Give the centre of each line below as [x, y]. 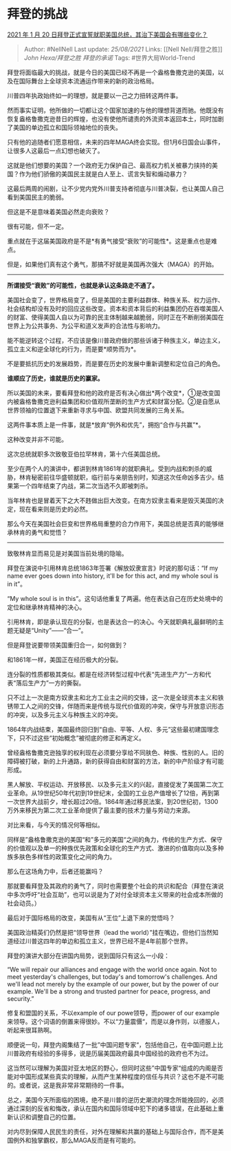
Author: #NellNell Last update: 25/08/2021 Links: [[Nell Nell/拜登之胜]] [123, 49]
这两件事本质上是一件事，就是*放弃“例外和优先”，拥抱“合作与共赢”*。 [106, 425]
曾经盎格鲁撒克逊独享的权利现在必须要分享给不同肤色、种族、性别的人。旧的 [115, 752]
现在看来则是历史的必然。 [55, 509]
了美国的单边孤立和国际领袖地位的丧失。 [64, 127]
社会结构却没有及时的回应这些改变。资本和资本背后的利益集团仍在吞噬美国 [112, 308]
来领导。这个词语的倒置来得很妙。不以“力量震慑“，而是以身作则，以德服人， [115, 1021]
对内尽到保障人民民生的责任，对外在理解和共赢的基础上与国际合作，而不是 [112, 1131]
